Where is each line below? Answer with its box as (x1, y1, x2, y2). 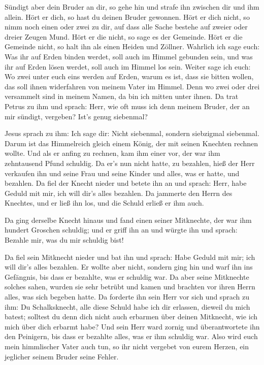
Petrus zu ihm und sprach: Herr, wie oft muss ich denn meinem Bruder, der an (5, 101, 250, 111)
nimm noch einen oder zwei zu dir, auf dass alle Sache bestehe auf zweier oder (5, 21, 248, 32)
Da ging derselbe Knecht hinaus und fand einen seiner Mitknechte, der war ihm (5, 214, 252, 225)
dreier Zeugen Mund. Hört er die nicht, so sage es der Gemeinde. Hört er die (5, 31, 243, 42)
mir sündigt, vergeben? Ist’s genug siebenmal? (5, 111, 148, 121)
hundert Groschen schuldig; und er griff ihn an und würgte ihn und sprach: (5, 224, 238, 235)
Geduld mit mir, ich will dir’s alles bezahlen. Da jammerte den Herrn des (5, 187, 233, 198)
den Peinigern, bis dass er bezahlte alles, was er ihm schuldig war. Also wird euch (5, 331, 258, 342)
